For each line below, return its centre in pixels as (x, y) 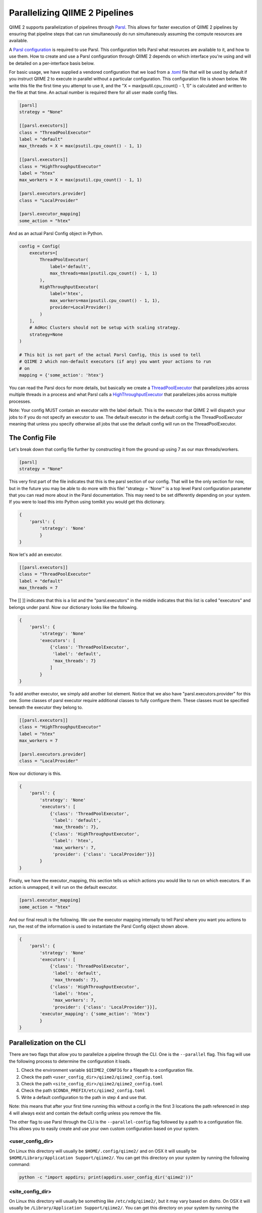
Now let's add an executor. (36, 554)
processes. (20, 401)
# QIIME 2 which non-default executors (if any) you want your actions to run (115, 362)
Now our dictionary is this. (35, 773)
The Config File (33, 437)
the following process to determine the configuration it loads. (70, 1061)
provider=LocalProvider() (81, 307)
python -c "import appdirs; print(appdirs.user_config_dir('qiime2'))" (106, 1177)
